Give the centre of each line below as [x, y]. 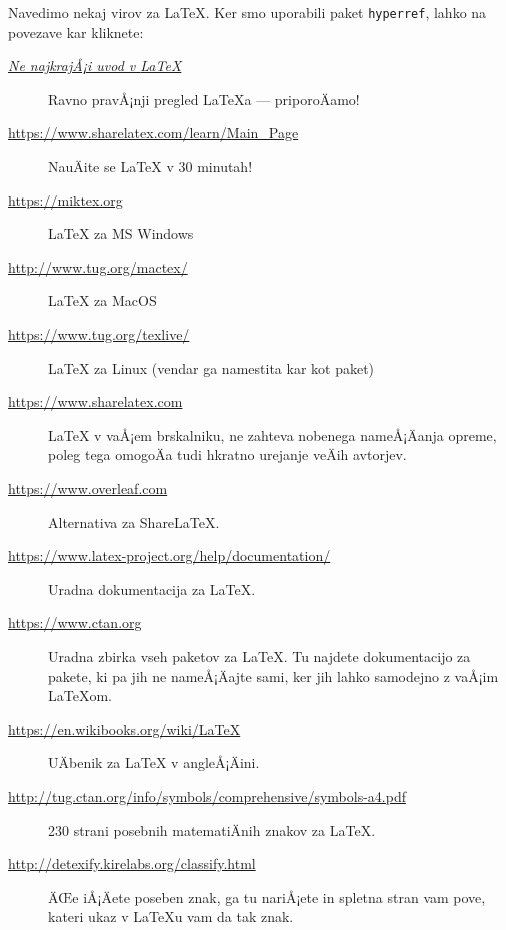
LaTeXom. [80, 695]
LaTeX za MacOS [102, 300]
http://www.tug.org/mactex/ [98, 266]
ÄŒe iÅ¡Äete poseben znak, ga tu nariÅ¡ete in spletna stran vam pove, [267, 896]
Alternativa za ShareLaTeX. [134, 521]
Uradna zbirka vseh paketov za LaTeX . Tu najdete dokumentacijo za [259, 655]
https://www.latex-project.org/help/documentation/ [169, 555]
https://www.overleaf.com [88, 487]
